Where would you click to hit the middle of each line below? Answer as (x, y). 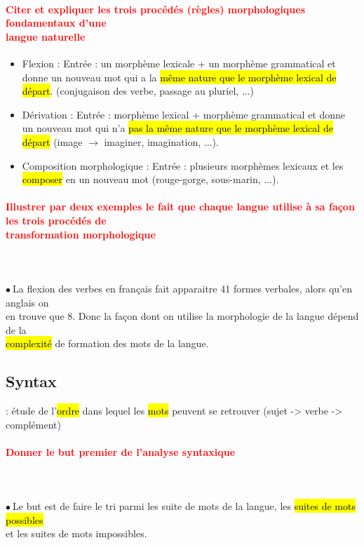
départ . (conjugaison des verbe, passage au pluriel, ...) (138, 91)
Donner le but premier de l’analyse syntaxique (121, 451)
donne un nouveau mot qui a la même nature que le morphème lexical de (179, 77)
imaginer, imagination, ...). (161, 141)
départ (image (52, 141)
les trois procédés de (56, 220)
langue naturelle (46, 36)
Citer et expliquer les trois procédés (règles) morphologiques (156, 9)
